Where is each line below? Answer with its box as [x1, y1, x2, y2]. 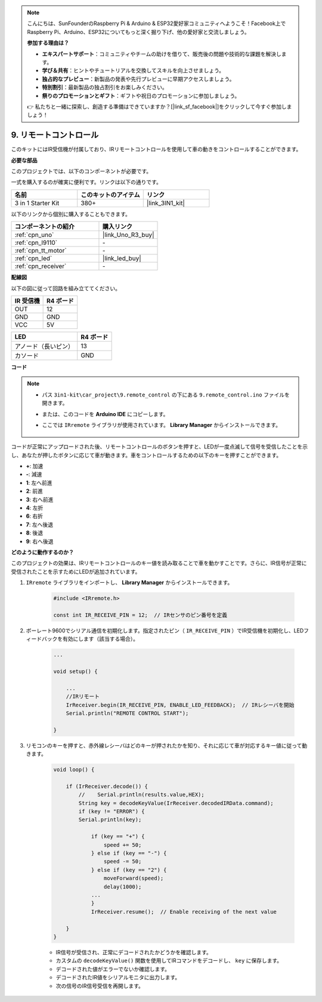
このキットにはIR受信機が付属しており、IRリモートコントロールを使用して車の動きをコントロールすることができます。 [11, 146, 302, 153]
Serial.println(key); [78, 816, 142, 823]
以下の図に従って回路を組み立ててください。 [11, 284, 120, 292]
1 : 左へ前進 [26, 479, 53, 486]
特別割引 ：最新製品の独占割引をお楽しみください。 [42, 84, 168, 91]
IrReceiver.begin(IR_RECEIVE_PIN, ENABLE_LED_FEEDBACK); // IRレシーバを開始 [66, 702, 295, 708]
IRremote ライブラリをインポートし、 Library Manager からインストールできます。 [26, 579, 233, 586]
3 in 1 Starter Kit [14, 199, 60, 207]
